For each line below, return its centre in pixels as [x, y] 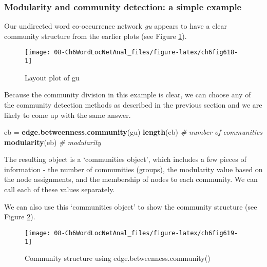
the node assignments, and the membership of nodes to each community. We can [131, 179]
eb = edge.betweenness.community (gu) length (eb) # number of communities [133, 132]
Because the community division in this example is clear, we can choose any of [128, 95]
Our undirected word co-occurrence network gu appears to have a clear [116, 26]
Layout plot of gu [52, 77]
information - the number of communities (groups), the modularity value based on [133, 169]
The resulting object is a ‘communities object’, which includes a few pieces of [125, 159]
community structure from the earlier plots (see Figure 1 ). [96, 36]
